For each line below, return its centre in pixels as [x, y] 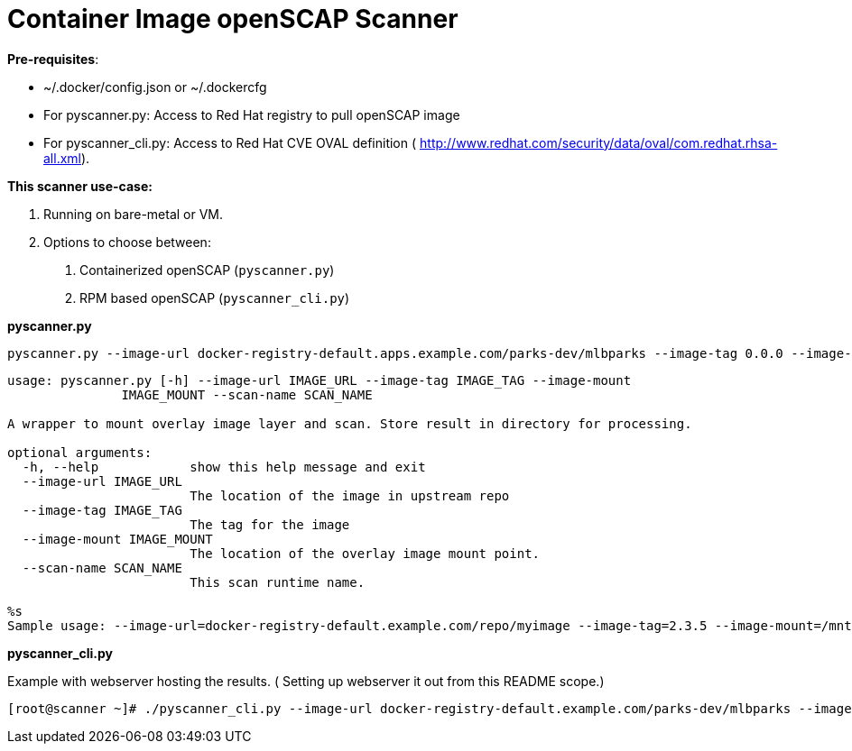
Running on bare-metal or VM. [134, 214]
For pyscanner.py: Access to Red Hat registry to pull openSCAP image [252, 114]
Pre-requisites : [53, 59]
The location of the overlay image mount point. [365, 553]
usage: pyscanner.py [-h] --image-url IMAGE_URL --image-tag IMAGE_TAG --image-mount [319, 380]
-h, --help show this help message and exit [224, 467]
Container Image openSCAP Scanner [233, 19]
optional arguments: [80, 452]
